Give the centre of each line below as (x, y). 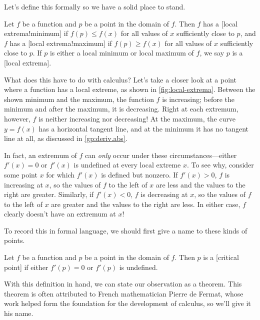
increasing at (23, 184)
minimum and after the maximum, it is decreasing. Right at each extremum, (121, 109)
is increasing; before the (198, 99)
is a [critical (221, 257)
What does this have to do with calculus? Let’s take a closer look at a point (120, 79)
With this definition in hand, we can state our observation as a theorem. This (123, 284)
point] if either (26, 267)
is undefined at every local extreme (127, 165)
